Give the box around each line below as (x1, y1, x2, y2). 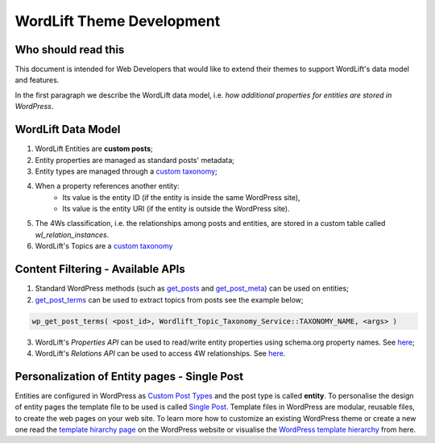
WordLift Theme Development (14, 12, 221, 30)
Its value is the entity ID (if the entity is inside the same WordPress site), (62, 192, 301, 202)
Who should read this (14, 43, 125, 56)
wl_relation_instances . (35, 230, 110, 240)
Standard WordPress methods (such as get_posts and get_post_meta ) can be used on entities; (35, 283, 350, 294)
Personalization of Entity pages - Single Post (14, 370, 244, 383)
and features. (14, 75, 60, 85)
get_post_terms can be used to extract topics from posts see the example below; (35, 295, 304, 304)
